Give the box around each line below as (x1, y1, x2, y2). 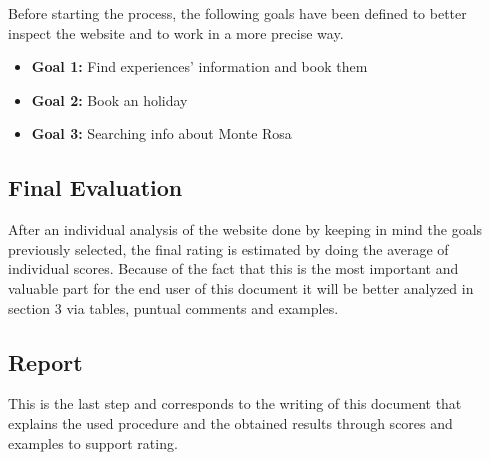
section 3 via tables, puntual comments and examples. (8, 297, 339, 318)
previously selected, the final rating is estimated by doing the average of (8, 238, 449, 259)
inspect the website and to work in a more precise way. (8, 22, 344, 43)
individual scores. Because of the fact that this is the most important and (8, 258, 459, 279)
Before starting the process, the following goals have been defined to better (8, 3, 467, 23)
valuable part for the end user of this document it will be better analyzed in (8, 277, 474, 298)
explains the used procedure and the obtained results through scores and (8, 412, 453, 433)
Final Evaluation (8, 172, 183, 203)
